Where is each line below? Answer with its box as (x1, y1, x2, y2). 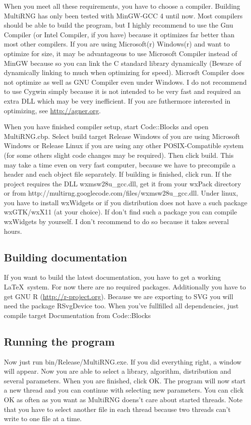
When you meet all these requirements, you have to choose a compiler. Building (4, 1, 240, 11)
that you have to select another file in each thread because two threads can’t (4, 404, 231, 414)
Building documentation (4, 249, 127, 264)
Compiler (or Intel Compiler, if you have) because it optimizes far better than (4, 29, 235, 39)
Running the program (4, 334, 115, 349)
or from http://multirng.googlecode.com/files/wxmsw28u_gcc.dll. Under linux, (4, 188, 238, 198)
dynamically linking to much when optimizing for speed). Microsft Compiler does (4, 67, 245, 77)
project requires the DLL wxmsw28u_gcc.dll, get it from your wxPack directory (4, 178, 241, 188)
